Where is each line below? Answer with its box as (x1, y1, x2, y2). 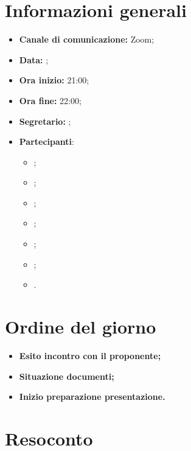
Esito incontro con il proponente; (19, 349, 161, 362)
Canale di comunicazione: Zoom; (19, 33, 155, 46)
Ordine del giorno (5, 314, 156, 339)
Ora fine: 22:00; (19, 94, 82, 107)
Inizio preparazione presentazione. (19, 390, 165, 403)
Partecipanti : (19, 135, 74, 148)
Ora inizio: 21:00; (19, 74, 89, 86)
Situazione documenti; (19, 369, 114, 382)
